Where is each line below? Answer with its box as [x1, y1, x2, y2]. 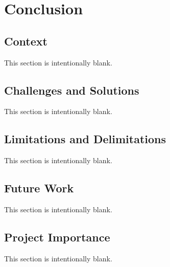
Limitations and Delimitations [4, 131, 166, 147]
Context [4, 33, 47, 49]
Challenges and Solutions [4, 82, 139, 98]
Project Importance [4, 229, 110, 244]
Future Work [4, 180, 74, 196]
